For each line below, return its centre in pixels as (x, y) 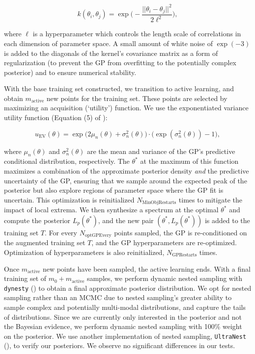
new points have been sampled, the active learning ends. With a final (146, 268)
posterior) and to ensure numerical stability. (70, 72)
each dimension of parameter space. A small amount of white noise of (109, 43)
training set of (25, 278)
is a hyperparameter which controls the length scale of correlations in (137, 34)
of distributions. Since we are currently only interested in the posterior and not (123, 316)
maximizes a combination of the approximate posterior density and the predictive (127, 171)
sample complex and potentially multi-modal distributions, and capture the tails (125, 307)
